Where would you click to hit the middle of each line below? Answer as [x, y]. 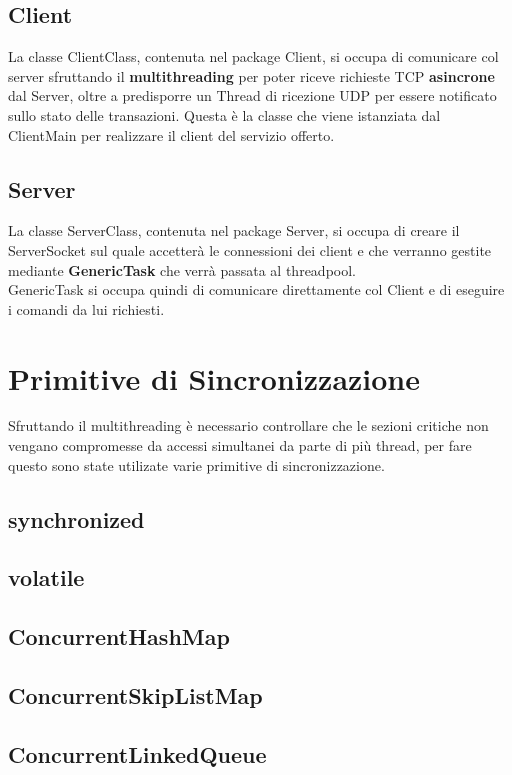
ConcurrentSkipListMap [135, 694]
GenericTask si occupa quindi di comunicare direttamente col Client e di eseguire [256, 289]
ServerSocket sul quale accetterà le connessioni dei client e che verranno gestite [250, 249]
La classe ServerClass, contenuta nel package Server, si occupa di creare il [234, 230]
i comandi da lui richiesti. [86, 308]
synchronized [76, 518]
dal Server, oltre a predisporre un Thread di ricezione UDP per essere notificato [252, 95]
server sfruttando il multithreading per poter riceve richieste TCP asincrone [251, 75]
